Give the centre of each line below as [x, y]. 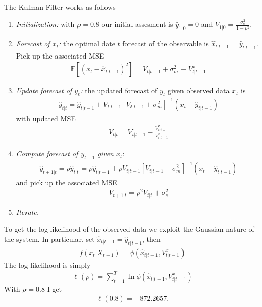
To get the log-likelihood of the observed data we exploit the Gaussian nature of [129, 229]
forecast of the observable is [166, 44]
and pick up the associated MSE [67, 182]
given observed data [199, 90]
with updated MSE [46, 118]
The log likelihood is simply [47, 264]
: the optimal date [87, 44]
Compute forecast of [47, 153]
